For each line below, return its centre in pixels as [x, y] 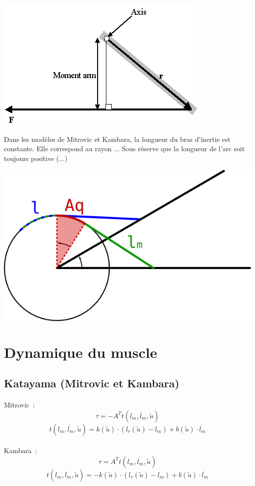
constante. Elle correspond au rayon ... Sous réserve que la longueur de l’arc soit [124, 148]
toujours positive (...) [36, 158]
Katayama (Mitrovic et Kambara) [92, 383]
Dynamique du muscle [81, 352]
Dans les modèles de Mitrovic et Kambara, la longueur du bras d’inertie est [117, 139]
